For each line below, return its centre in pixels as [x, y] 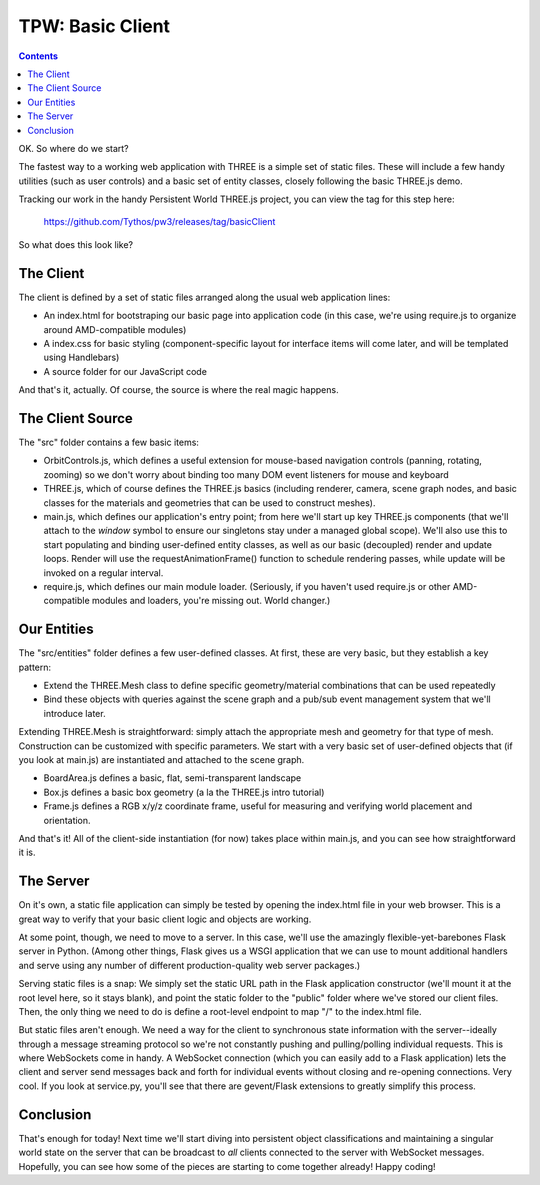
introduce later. [74, 713]
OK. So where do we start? [73, 148]
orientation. [67, 820]
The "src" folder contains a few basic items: [109, 442]
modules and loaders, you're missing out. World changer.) [211, 601]
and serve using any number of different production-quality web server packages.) [189, 965]
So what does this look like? [76, 244]
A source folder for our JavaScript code [125, 371]
